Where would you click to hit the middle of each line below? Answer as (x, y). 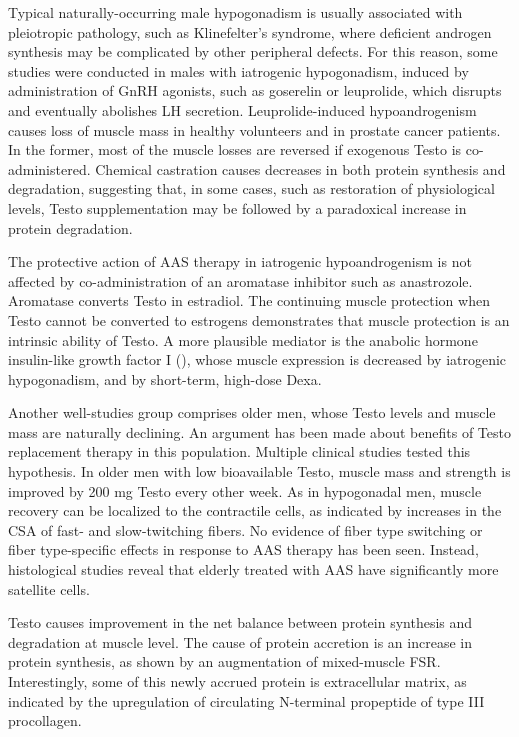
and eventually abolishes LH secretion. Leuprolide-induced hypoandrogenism (242, 109)
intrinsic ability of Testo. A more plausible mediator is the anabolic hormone (243, 339)
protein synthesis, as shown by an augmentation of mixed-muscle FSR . (224, 661)
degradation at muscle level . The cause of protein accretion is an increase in (240, 641)
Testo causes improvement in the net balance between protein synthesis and (240, 622)
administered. (49, 168)
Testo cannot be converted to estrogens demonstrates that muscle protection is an (259, 319)
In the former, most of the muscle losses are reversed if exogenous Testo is (235, 149)
